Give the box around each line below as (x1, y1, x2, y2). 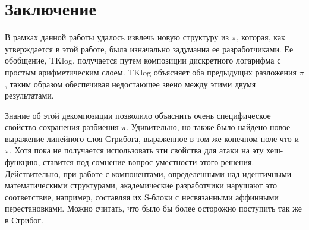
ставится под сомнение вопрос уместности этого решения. (43, 156, 254, 168)
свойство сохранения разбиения (5, 121, 119, 133)
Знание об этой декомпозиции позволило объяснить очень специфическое (5, 109, 271, 121)
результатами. (5, 89, 54, 102)
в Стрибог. (5, 214, 43, 226)
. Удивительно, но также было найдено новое (126, 121, 291, 133)
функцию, (5, 156, 40, 168)
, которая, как (236, 31, 285, 43)
